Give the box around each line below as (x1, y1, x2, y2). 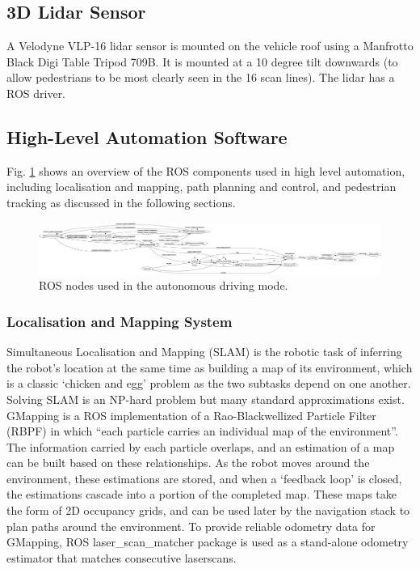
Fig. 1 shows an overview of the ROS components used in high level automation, (6, 162, 405, 179)
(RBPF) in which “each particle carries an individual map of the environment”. (6, 423, 398, 439)
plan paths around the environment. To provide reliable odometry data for (6, 517, 376, 534)
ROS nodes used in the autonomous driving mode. (39, 277, 288, 294)
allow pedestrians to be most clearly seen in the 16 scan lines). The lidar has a (6, 69, 395, 86)
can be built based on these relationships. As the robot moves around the (6, 454, 370, 471)
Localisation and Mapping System (6, 311, 233, 331)
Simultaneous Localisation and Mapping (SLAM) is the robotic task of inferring (6, 343, 402, 360)
